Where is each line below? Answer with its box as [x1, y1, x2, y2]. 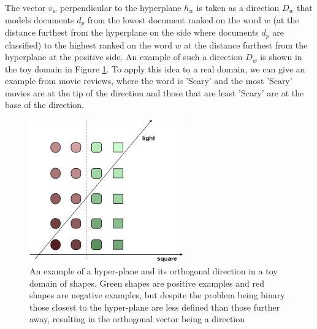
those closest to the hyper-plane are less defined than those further [29, 300, 280, 313]
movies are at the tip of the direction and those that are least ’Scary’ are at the [5, 86, 304, 99]
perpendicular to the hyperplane [60, 1, 181, 14]
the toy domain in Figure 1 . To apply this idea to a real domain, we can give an [5, 62, 305, 75]
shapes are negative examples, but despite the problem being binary [29, 288, 285, 301]
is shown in [260, 50, 302, 63]
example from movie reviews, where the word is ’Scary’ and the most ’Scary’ [5, 74, 292, 87]
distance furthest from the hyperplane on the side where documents [5, 26, 259, 39]
